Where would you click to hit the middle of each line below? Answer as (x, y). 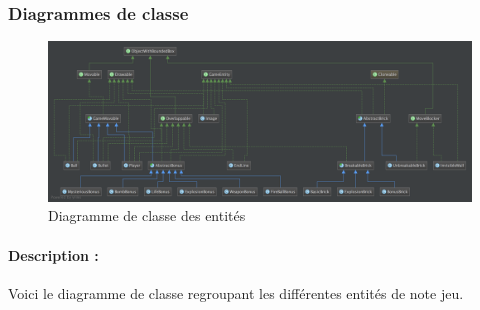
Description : (53, 254)
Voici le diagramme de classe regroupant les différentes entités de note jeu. (236, 292)
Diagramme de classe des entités (147, 215)
